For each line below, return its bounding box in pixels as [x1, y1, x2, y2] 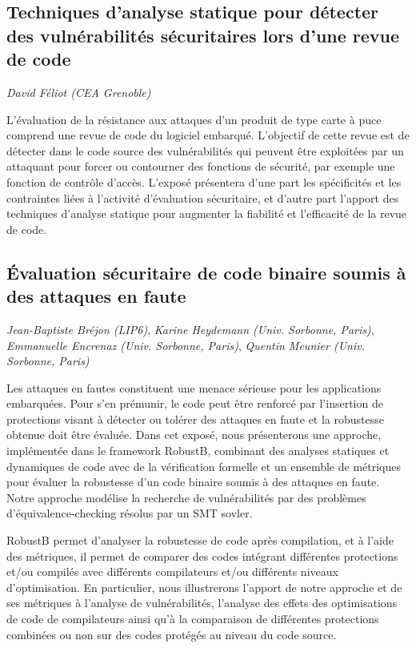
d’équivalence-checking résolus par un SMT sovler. [6, 505, 253, 521]
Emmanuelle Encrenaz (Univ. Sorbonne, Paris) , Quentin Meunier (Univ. [6, 336, 365, 353]
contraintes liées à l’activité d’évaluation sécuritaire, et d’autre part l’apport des [6, 189, 399, 206]
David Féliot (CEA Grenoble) [6, 83, 151, 100]
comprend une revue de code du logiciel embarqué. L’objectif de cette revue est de [6, 127, 410, 143]
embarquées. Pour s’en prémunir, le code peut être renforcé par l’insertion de [6, 395, 383, 412]
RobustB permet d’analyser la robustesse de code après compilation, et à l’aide [6, 532, 394, 549]
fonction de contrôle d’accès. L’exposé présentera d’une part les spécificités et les [6, 173, 402, 190]
